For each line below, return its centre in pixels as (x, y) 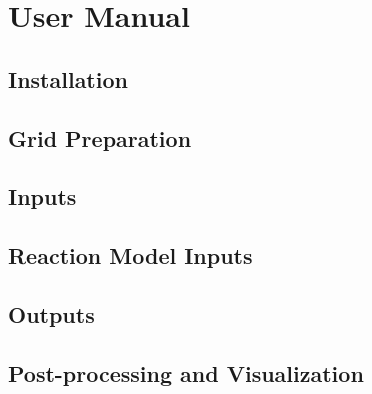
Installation (68, 78)
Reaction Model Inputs (130, 255)
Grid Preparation (100, 137)
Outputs (51, 313)
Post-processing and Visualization (186, 372)
